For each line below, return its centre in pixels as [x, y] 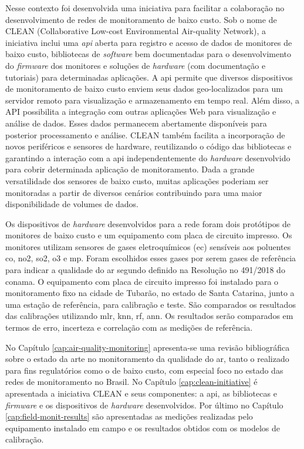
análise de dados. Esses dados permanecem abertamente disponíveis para [136, 123]
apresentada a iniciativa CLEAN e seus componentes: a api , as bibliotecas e [141, 393]
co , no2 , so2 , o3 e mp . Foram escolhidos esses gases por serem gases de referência [151, 258]
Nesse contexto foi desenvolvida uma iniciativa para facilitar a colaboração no [145, 8]
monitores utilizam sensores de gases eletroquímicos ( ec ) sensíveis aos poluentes [148, 246]
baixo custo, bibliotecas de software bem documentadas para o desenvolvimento [148, 54]
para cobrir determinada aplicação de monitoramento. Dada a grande [130, 169]
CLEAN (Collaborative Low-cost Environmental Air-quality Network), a [136, 31]
